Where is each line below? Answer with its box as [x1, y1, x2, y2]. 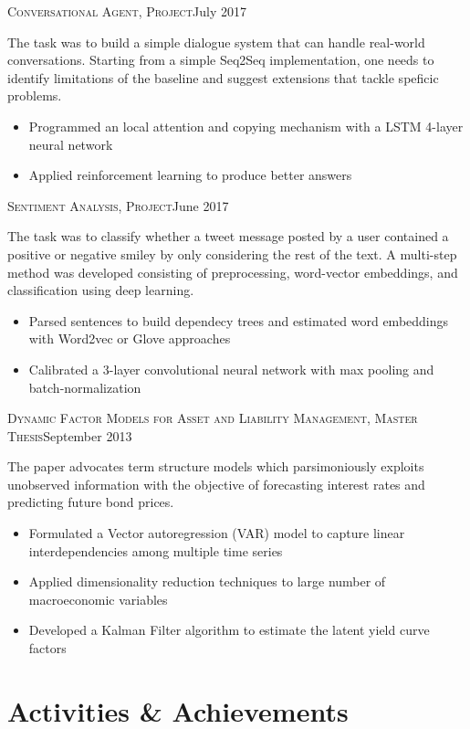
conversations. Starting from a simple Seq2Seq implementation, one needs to [7, 50, 434, 69]
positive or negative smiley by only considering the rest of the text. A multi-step [7, 244, 457, 263]
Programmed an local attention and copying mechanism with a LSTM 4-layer [28, 116, 464, 135]
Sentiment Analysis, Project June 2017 [7, 195, 229, 215]
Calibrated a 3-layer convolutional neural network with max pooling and [28, 359, 434, 378]
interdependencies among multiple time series [28, 541, 283, 560]
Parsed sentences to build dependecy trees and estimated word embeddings [28, 311, 449, 330]
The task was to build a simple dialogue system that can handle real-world [7, 32, 425, 51]
